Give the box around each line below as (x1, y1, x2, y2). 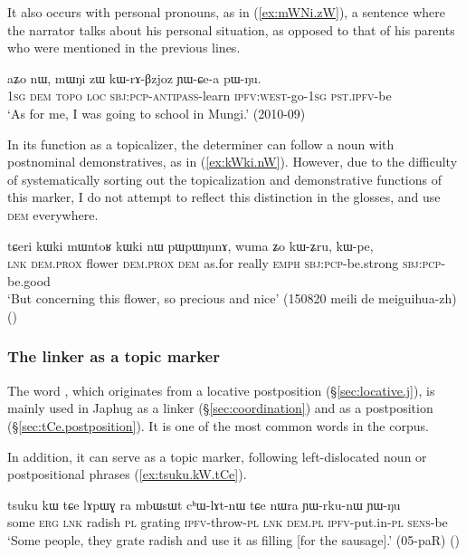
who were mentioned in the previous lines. (7, 38, 241, 57)
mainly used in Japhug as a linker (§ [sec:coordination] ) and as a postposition (7, 398, 433, 417)
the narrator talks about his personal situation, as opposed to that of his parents (7, 20, 455, 39)
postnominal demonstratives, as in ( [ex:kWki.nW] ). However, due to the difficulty (7, 152, 458, 171)
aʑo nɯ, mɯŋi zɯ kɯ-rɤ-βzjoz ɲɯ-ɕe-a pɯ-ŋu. (7, 68, 262, 87)
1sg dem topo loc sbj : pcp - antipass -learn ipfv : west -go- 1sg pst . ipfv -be (7, 86, 392, 105)
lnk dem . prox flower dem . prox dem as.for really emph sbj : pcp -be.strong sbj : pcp (7, 254, 442, 273)
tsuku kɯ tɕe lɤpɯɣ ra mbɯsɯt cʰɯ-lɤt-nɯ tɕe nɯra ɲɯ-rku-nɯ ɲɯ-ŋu (7, 494, 401, 513)
